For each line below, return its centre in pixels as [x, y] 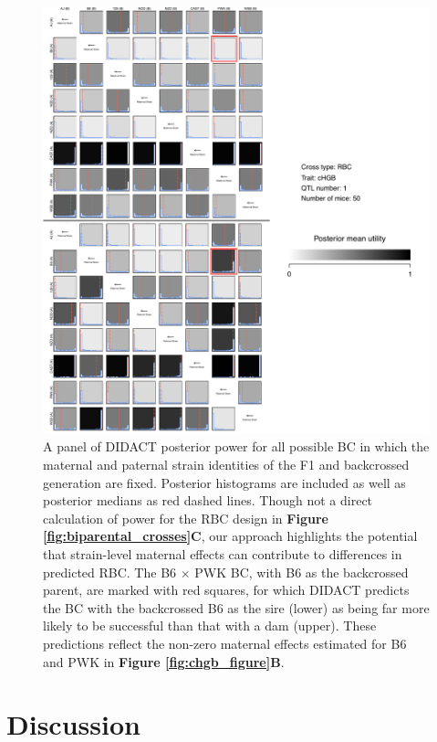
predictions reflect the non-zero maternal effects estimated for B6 [225, 643]
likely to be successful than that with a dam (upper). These [210, 625]
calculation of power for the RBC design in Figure [186, 518]
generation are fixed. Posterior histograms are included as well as [224, 482]
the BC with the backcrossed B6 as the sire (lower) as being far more [236, 607]
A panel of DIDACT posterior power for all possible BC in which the [236, 446]
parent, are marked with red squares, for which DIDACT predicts [226, 590]
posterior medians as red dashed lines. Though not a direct [208, 500]
